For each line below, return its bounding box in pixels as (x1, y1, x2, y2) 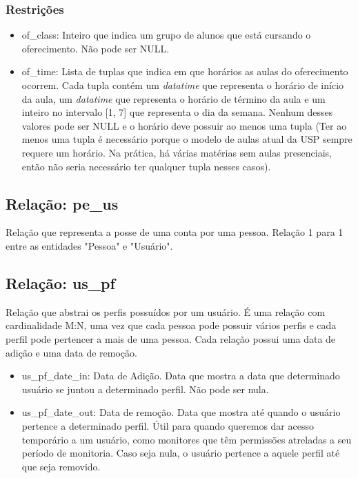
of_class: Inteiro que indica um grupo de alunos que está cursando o (21, 28, 311, 42)
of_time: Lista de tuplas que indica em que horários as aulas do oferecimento (21, 64, 348, 79)
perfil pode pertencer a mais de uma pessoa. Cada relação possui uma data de (6, 331, 336, 346)
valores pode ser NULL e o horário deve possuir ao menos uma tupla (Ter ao (21, 118, 347, 132)
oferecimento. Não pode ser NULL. (21, 41, 170, 55)
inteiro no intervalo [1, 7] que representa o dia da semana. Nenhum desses (21, 105, 333, 119)
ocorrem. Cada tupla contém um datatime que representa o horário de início (21, 78, 344, 92)
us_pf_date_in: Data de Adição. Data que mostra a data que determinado (21, 368, 340, 383)
